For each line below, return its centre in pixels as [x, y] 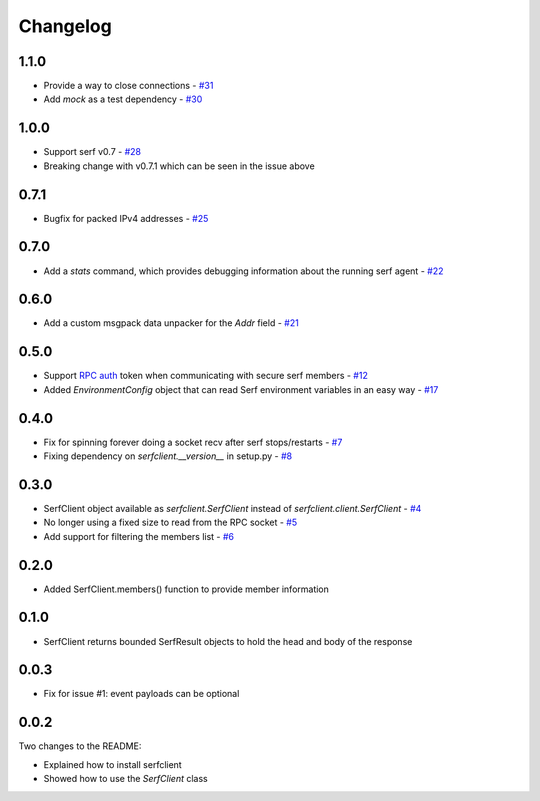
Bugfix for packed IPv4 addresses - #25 [126, 218]
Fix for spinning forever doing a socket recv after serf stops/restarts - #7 [193, 442]
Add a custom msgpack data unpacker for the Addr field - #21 [171, 323]
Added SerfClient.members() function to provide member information [186, 589]
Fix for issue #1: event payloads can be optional [141, 694]
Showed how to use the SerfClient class [126, 779]
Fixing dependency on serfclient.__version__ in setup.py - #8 [168, 456]
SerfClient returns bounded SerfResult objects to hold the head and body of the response [228, 641]
